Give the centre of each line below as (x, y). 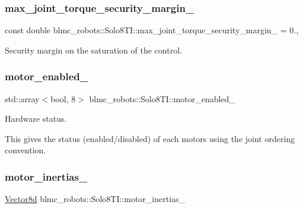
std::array (22, 98)
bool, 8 (63, 98)
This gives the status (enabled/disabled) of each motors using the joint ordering (150, 138)
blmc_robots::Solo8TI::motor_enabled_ (162, 98)
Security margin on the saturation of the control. (93, 50)
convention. (25, 150)
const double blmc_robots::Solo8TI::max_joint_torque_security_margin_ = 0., (152, 30)
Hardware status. (36, 119)
